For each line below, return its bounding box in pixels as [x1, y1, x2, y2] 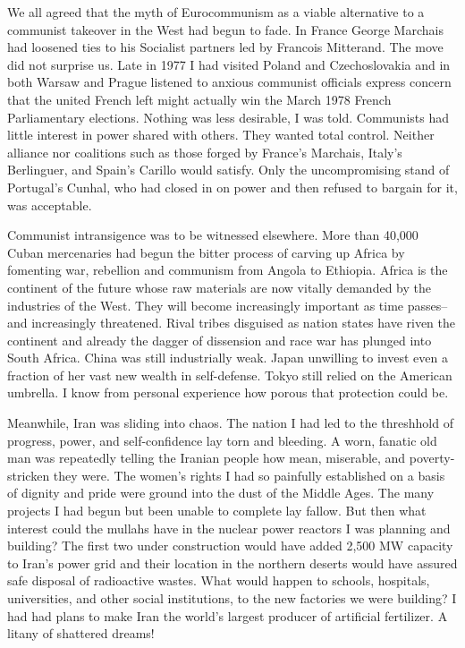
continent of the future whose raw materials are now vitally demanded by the [7, 277, 431, 296]
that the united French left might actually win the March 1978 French [7, 90, 392, 108]
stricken [7, 465, 50, 484]
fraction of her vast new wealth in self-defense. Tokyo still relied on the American [7, 365, 452, 384]
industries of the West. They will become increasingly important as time [7, 295, 404, 314]
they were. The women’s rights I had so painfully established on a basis [53, 465, 445, 484]
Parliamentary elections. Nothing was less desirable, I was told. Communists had [7, 107, 450, 126]
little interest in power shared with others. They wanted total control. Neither [7, 125, 435, 144]
